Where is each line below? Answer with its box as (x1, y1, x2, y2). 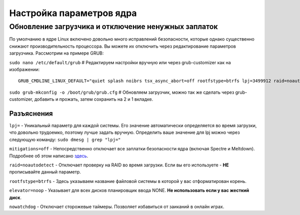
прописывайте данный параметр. (9, 169, 81, 175)
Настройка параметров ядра (9, 8, 137, 19)
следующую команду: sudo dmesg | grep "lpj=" (9, 136, 121, 142)
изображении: (9, 66, 40, 72)
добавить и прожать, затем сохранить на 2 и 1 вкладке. (34, 96, 153, 102)
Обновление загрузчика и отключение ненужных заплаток (9, 22, 218, 31)
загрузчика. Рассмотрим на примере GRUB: (9, 50, 104, 56)
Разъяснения (9, 109, 53, 118)
